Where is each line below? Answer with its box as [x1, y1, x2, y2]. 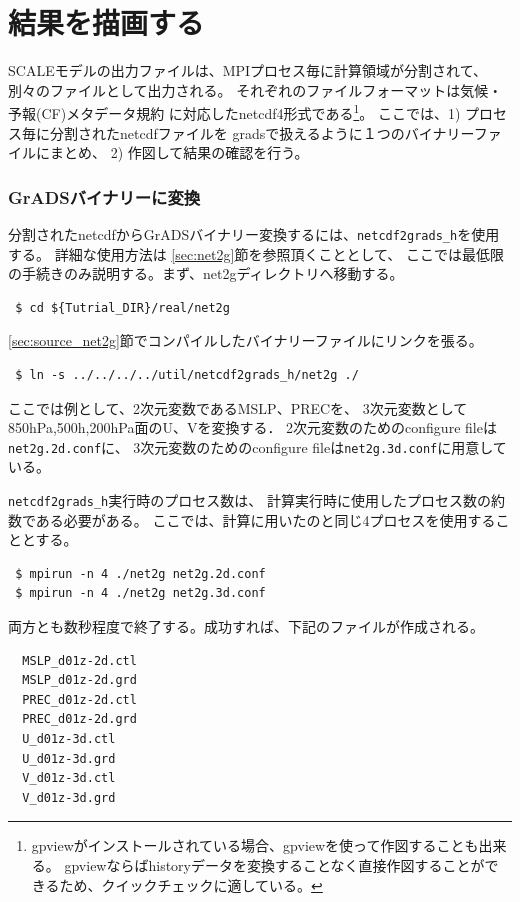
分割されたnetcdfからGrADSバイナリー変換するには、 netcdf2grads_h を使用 [8, 223, 500, 244]
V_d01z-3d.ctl [22, 771, 116, 786]
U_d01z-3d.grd [22, 751, 116, 766]
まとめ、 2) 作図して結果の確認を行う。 [49, 142, 309, 163]
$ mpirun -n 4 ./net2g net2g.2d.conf [15, 566, 266, 581]
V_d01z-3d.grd [22, 790, 116, 805]
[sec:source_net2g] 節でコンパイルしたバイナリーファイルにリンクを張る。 [8, 330, 483, 351]
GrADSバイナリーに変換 [8, 184, 201, 209]
